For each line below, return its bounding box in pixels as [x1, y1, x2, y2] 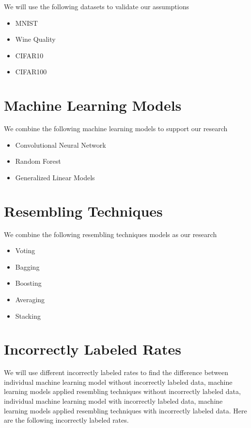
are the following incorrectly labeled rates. [4, 415, 129, 425]
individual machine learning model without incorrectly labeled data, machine [4, 377, 233, 387]
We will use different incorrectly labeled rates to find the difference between [4, 367, 229, 377]
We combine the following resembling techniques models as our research [4, 229, 217, 239]
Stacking [15, 310, 41, 321]
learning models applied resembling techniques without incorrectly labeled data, [4, 386, 241, 396]
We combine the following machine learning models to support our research [4, 123, 228, 134]
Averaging [15, 294, 45, 304]
